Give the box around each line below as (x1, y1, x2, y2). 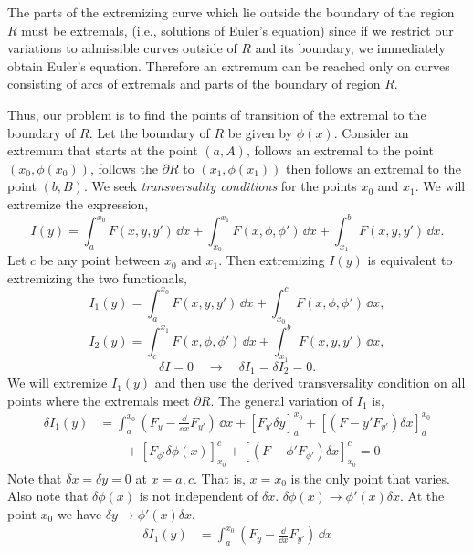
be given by (227, 122, 293, 142)
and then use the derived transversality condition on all (154, 373, 466, 392)
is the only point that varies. (290, 468, 450, 487)
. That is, (193, 468, 246, 487)
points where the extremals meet (7, 390, 190, 409)
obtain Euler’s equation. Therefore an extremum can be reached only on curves (7, 56, 450, 75)
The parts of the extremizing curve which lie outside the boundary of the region (7, 3, 455, 21)
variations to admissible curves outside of (7, 38, 237, 58)
